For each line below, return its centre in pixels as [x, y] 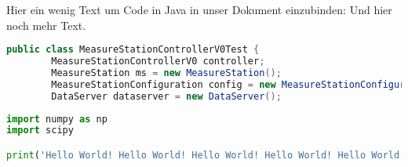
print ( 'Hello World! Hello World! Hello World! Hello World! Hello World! [206, 155]
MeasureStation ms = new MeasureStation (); [166, 73]
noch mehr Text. [46, 25]
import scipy [40, 131]
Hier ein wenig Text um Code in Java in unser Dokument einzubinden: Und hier [199, 9]
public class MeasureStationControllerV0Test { [133, 50]
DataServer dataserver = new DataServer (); [166, 96]
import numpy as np [57, 119]
